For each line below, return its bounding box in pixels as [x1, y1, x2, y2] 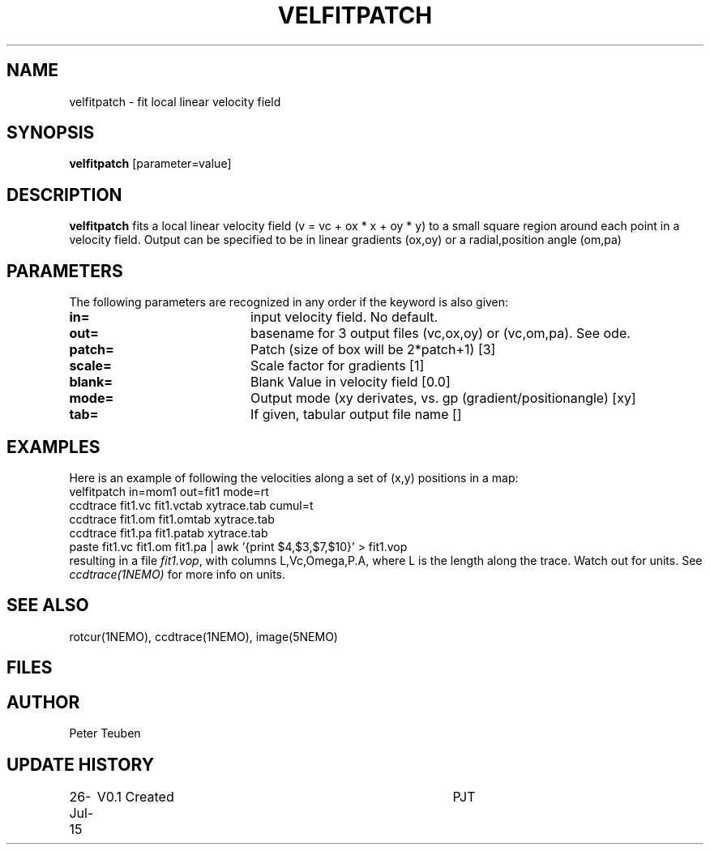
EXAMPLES [6, 436, 101, 457]
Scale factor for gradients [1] [250, 357, 425, 374]
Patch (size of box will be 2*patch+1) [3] [250, 341, 496, 358]
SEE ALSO [6, 595, 89, 616]
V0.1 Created [96, 788, 174, 805]
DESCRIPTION [6, 184, 122, 205]
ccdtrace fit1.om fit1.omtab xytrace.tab [69, 511, 275, 526]
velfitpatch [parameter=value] [69, 156, 232, 171]
